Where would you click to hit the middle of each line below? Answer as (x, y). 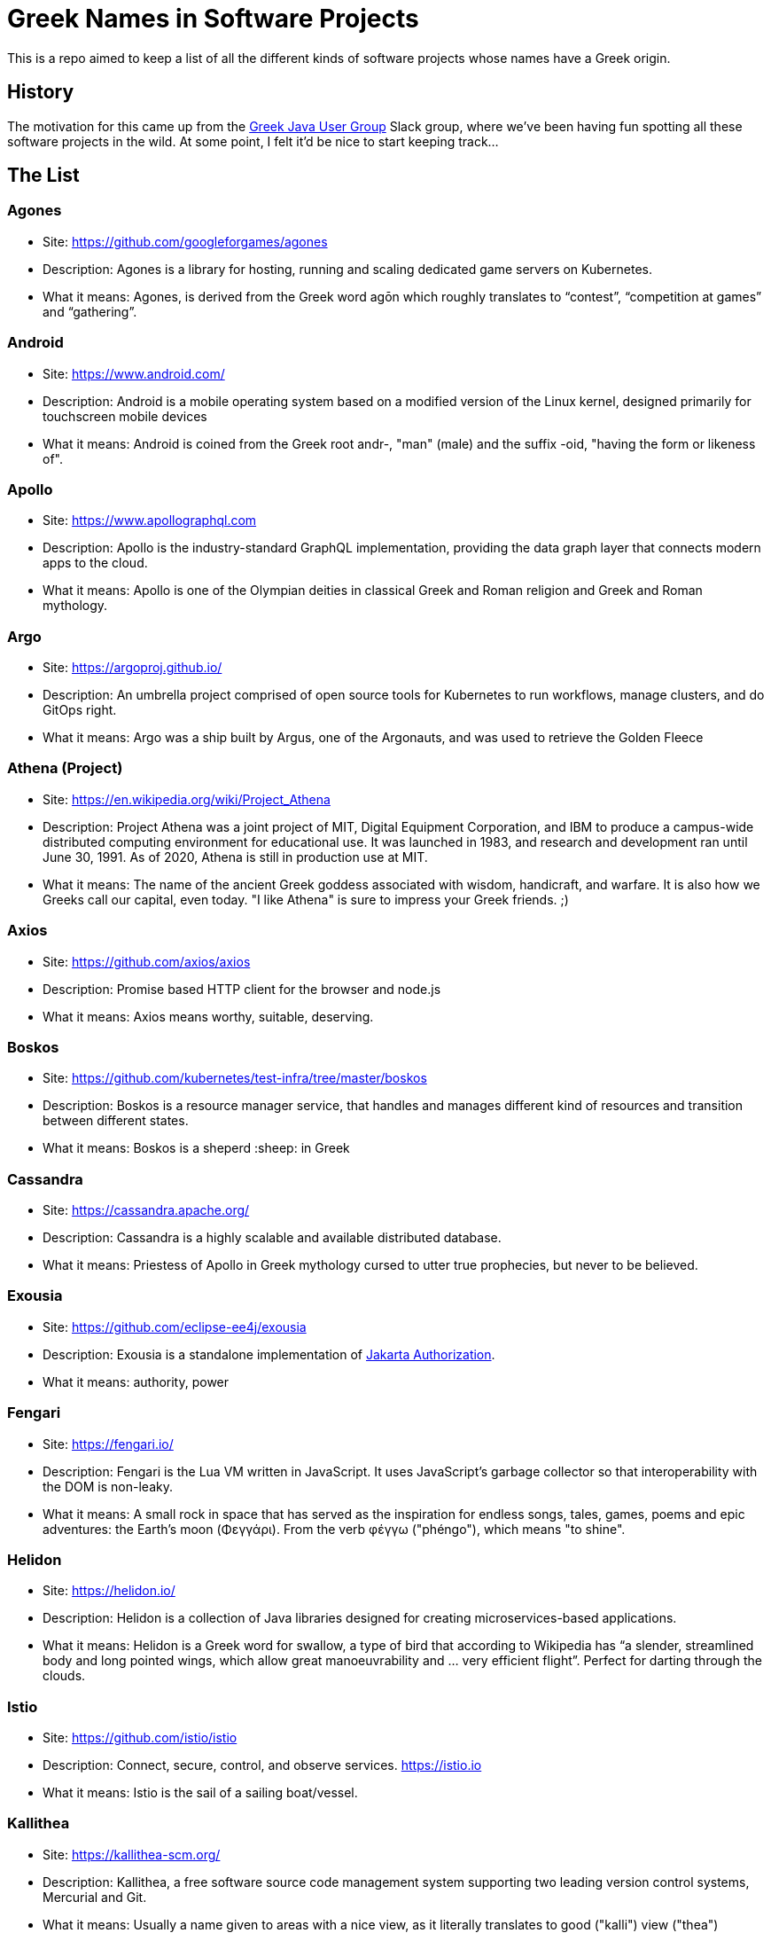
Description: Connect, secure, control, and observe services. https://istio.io (262, 1765)
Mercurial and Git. (95, 1897)
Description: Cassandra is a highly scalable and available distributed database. (272, 1238)
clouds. (64, 1676)
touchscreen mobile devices (125, 416)
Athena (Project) (65, 768)
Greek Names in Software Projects (213, 19)
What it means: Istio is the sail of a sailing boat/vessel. (200, 1793)
